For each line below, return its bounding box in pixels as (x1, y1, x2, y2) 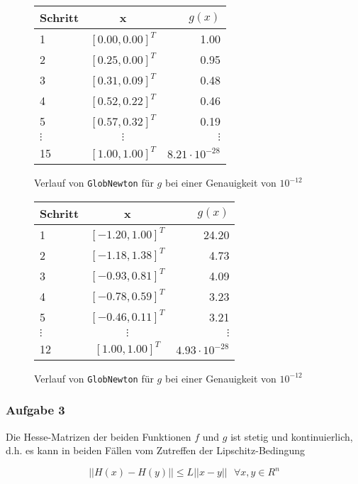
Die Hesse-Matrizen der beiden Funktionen (6, 429, 191, 444)
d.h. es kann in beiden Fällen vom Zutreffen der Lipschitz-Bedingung (6, 443, 306, 458)
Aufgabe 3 (6, 401, 65, 419)
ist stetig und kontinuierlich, (230, 429, 353, 444)
